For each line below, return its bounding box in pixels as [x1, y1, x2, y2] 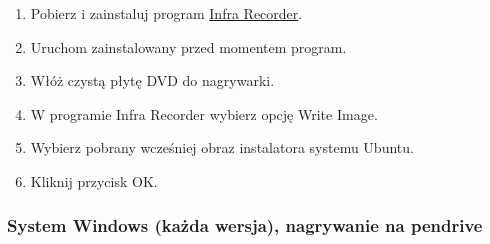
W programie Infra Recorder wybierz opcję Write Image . [30, 103, 378, 124]
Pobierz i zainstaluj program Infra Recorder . [30, 3, 303, 23]
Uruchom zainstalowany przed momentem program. [30, 36, 347, 57]
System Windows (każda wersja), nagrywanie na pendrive [7, 213, 483, 238]
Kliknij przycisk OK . [30, 170, 158, 191]
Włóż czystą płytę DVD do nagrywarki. [30, 70, 275, 91]
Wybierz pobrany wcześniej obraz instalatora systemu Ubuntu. [30, 137, 414, 158]
